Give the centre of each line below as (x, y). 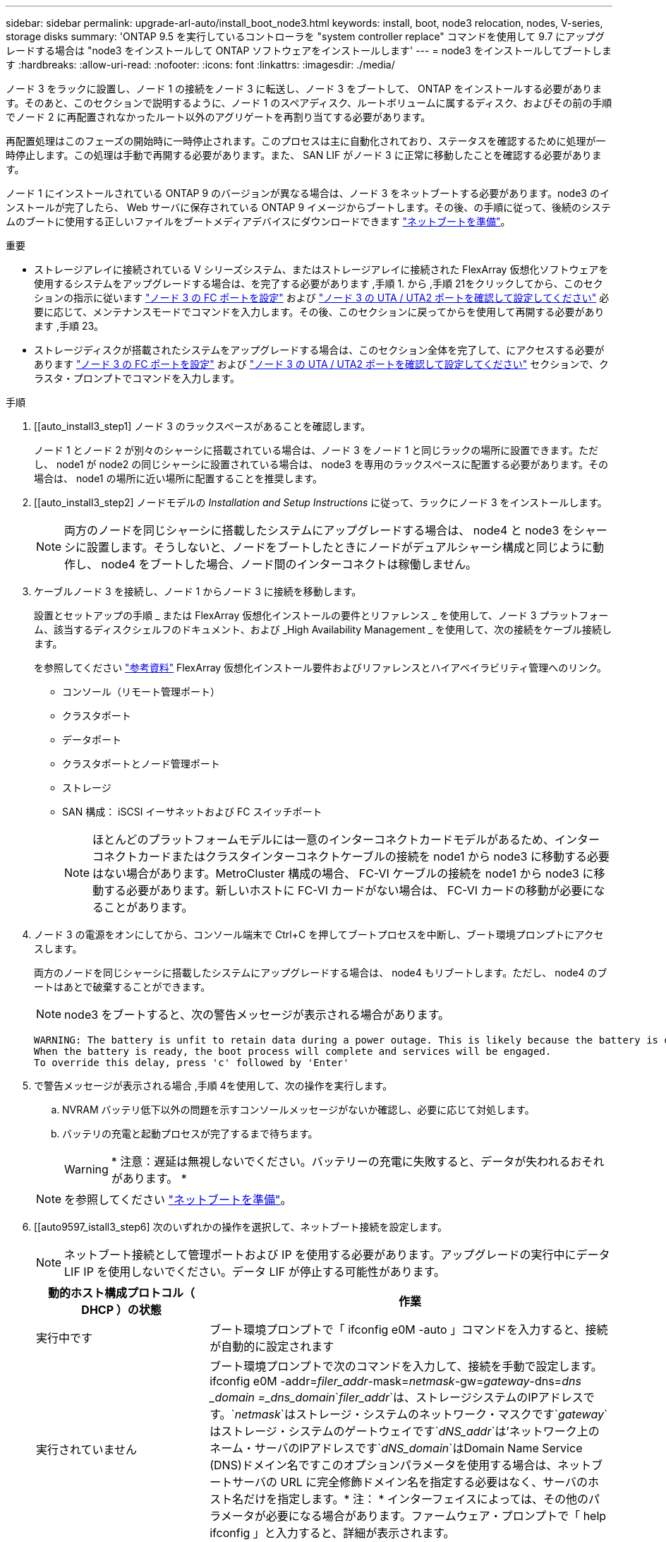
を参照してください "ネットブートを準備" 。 (178, 1200)
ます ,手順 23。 (69, 326)
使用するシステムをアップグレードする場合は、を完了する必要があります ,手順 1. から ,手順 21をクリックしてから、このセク (319, 283)
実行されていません (87, 1450)
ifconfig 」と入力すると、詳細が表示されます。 (332, 1533)
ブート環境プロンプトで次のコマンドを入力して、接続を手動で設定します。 (406, 1366)
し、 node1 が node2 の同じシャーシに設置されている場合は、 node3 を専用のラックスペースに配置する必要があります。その (321, 464)
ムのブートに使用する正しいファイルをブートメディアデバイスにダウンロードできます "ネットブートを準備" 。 (258, 221)
